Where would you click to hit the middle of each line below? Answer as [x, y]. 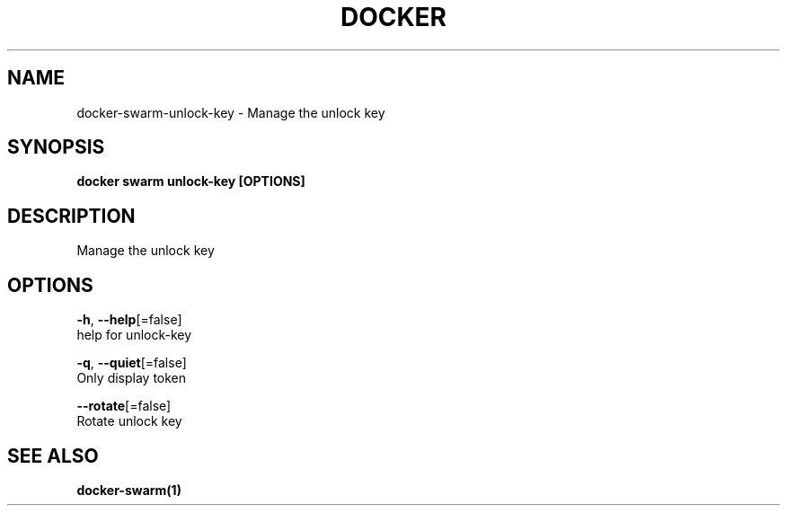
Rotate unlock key [129, 421]
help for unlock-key [134, 335]
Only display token [132, 378]
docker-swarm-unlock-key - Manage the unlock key [231, 112]
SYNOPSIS [56, 147]
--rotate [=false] [124, 406]
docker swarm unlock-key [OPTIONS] [191, 181]
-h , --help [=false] [129, 320]
